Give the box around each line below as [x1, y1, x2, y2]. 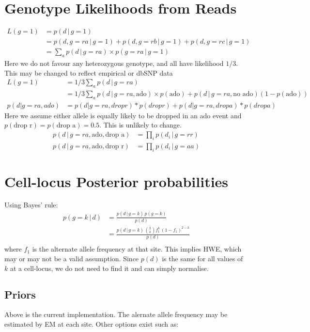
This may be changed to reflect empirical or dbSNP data [4, 67, 173, 78]
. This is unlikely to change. [99, 120, 182, 130]
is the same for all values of [162, 253, 243, 263]
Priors [4, 286, 36, 301]
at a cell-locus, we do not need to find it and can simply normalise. [10, 263, 209, 273]
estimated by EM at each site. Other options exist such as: [4, 318, 179, 329]
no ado [233, 91, 253, 98]
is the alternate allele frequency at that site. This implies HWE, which [32, 244, 242, 254]
